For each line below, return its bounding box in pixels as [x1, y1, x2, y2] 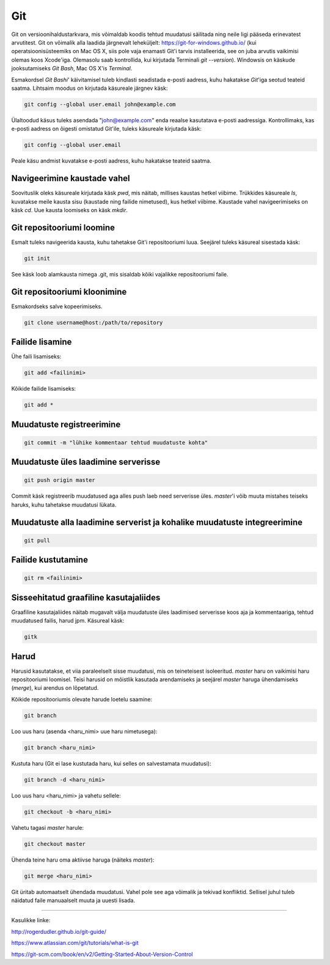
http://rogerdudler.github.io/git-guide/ [11, 928, 107, 935]
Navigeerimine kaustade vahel [11, 173, 130, 183]
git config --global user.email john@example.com [24, 101, 176, 108]
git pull [24, 537, 51, 544]
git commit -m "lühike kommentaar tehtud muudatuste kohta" [24, 439, 208, 446]
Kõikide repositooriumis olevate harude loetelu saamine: [11, 695, 153, 703]
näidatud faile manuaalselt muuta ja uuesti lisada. [11, 897, 136, 904]
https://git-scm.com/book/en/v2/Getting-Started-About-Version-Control [11, 950, 193, 958]
